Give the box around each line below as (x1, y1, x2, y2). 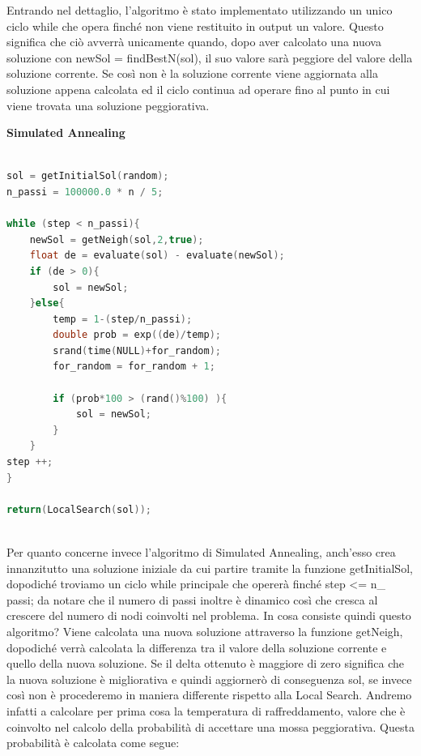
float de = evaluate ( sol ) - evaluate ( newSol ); (29, 250, 285, 262)
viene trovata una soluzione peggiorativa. (6, 96, 210, 113)
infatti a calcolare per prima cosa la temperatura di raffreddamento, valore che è (6, 702, 406, 719)
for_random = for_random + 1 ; (53, 361, 215, 373)
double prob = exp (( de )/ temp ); (53, 329, 221, 341)
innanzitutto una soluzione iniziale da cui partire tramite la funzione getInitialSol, (6, 559, 413, 576)
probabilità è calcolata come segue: (6, 734, 180, 751)
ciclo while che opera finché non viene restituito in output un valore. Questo (6, 17, 384, 34)
